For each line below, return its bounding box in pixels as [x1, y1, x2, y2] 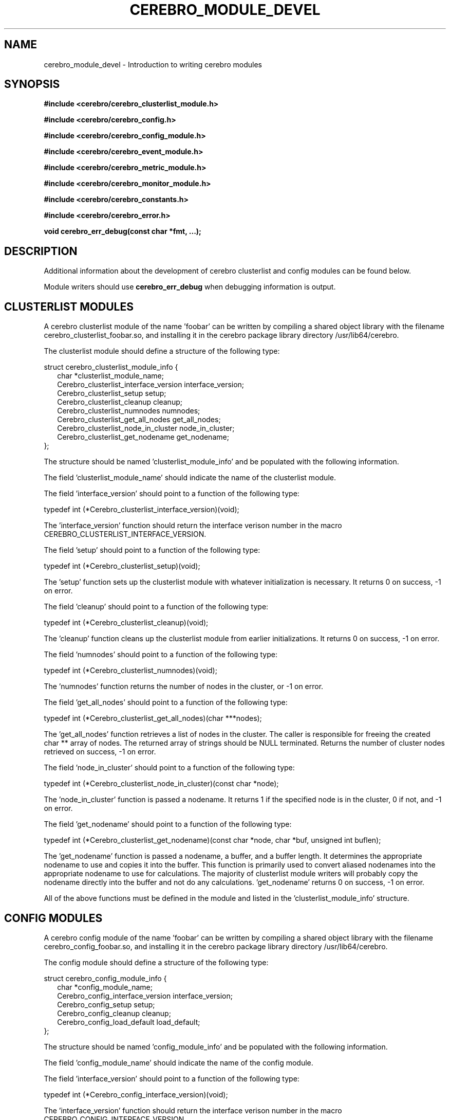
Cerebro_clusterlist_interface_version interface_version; [57, 380, 245, 389]
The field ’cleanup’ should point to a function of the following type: [44, 602, 269, 611]
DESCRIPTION [4, 244, 78, 258]
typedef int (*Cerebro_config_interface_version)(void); [44, 1090, 228, 1099]
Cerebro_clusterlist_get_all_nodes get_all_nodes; [57, 415, 221, 424]
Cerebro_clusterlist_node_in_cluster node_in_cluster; [57, 424, 235, 433]
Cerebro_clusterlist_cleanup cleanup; [57, 398, 182, 407]
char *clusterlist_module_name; [57, 371, 164, 381]
